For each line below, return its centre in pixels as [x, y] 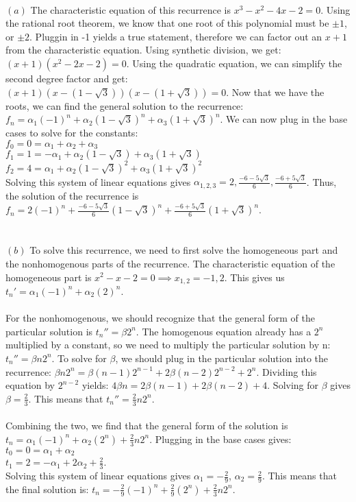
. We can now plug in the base [284, 119]
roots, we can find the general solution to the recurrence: [125, 105]
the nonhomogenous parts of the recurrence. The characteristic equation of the [170, 263]
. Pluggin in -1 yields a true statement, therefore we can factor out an [176, 36]
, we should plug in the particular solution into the [221, 358]
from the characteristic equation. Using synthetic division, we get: [143, 50]
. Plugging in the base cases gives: [220, 439]
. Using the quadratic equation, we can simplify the [234, 63]
